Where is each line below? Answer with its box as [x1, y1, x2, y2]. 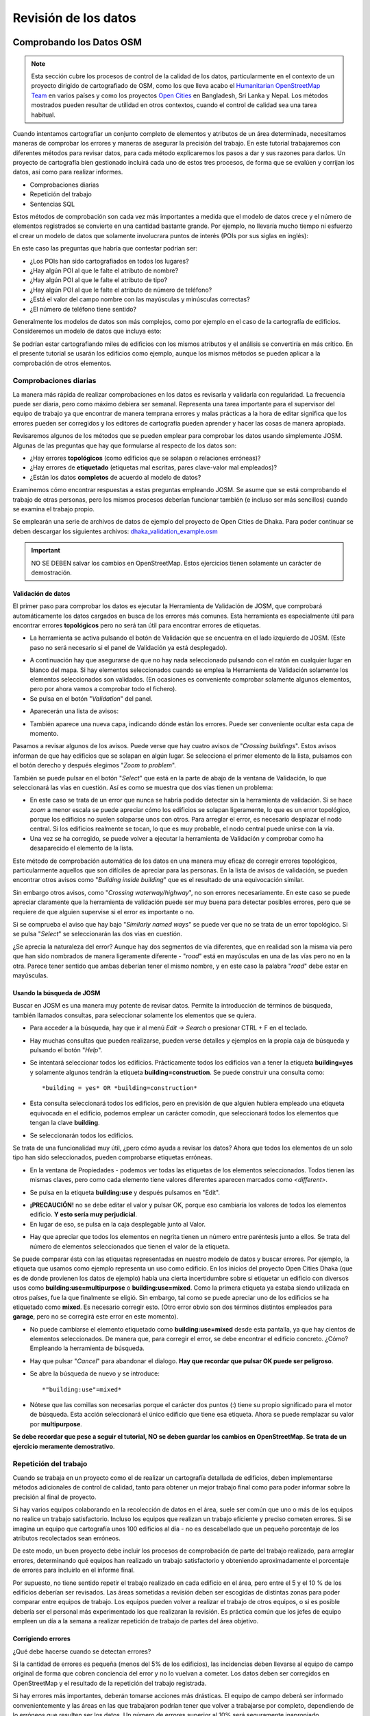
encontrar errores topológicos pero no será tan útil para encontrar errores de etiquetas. [12, 621, 261, 629]
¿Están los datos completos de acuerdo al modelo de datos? [29, 473, 201, 481]
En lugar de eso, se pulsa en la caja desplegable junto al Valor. [29, 1220, 206, 1228]
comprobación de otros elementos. [12, 359, 112, 367]
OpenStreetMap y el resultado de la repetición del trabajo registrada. [12, 1679, 207, 1687]
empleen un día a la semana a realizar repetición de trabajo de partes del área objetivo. [12, 1617, 259, 1625]
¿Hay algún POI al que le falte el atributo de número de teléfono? [29, 286, 212, 294]
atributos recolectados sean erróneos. [12, 1534, 121, 1542]
